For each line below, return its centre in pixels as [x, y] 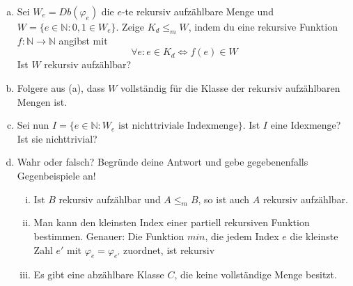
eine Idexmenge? [306, 125]
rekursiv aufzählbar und [110, 199]
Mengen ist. [42, 101]
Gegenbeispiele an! [56, 175]
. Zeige [130, 26]
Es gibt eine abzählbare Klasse [99, 275]
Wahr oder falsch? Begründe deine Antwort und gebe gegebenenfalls [163, 162]
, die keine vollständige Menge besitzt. [256, 275]
